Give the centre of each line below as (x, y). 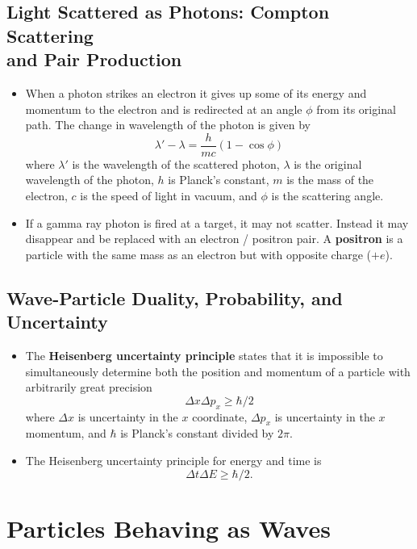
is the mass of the (330, 180)
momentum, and (66, 433)
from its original (356, 109)
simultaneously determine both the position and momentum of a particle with (218, 371)
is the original (328, 163)
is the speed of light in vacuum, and (169, 196)
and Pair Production (94, 59)
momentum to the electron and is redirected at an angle (164, 109)
